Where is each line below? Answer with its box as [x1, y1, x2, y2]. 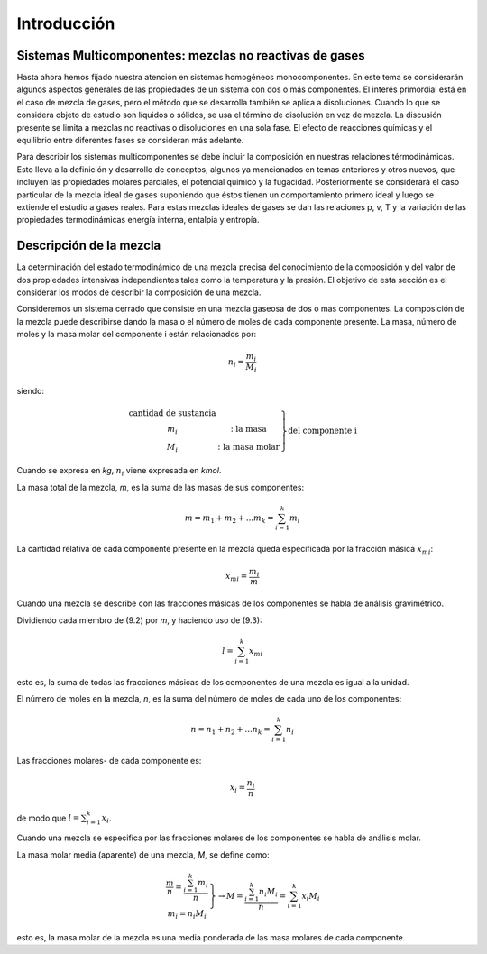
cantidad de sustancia [128, 408, 216, 418]
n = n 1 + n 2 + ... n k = [190, 724, 271, 737]
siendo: [16, 385, 45, 396]
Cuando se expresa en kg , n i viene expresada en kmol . [16, 465, 222, 478]
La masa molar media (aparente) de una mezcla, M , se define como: [16, 849, 270, 860]
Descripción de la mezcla [16, 238, 161, 253]
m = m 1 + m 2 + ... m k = [184, 512, 274, 525]
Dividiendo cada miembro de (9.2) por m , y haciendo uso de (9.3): [16, 614, 262, 626]
